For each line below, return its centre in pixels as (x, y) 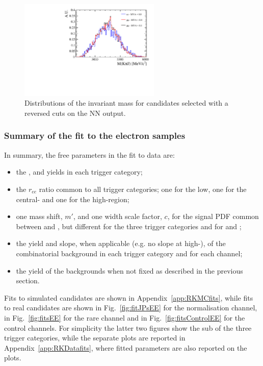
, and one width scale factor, (117, 216)
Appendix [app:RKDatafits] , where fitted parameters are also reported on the (126, 347)
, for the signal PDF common (213, 216)
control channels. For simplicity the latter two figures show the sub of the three (128, 327)
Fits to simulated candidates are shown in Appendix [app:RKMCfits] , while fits (129, 297)
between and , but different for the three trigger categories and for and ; (129, 226)
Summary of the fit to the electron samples (95, 136)
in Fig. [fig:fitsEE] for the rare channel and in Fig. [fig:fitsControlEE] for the (125, 317)
